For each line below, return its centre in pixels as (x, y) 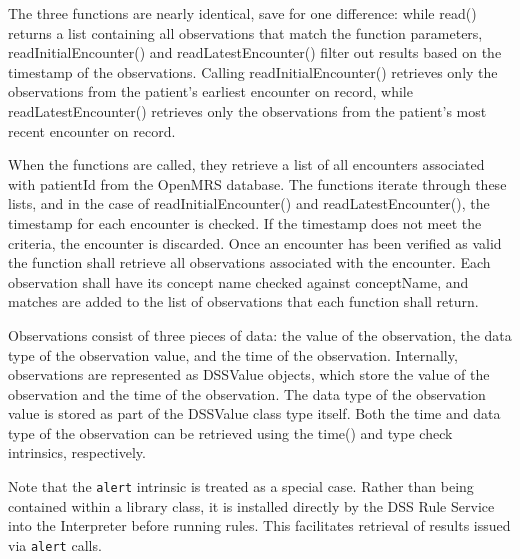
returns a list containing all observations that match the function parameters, (245, 32)
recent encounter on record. (92, 130)
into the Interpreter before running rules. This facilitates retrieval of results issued (259, 525)
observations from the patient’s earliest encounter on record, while (210, 91)
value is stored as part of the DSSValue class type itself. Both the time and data (254, 413)
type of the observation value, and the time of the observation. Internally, (233, 354)
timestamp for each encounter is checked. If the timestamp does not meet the (245, 222)
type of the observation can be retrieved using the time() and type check (230, 432)
